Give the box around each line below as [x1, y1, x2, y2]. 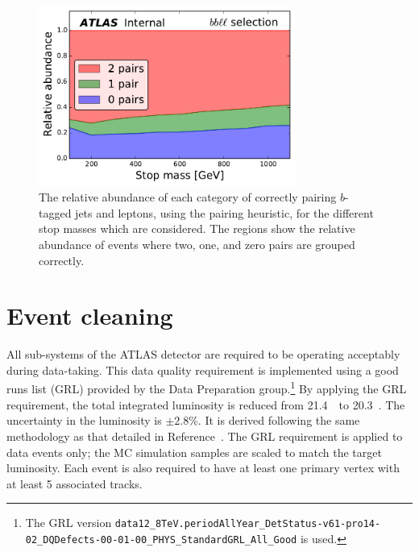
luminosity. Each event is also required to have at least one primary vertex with [6, 459, 400, 476]
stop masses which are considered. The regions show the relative [39, 220, 355, 237]
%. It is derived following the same [189, 412, 360, 429]
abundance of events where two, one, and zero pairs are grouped [39, 235, 355, 252]
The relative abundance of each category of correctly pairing [39, 189, 337, 205]
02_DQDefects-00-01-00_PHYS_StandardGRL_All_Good [25, 533, 297, 546]
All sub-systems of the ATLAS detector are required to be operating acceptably [6, 346, 400, 363]
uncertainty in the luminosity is [6, 412, 162, 429]
